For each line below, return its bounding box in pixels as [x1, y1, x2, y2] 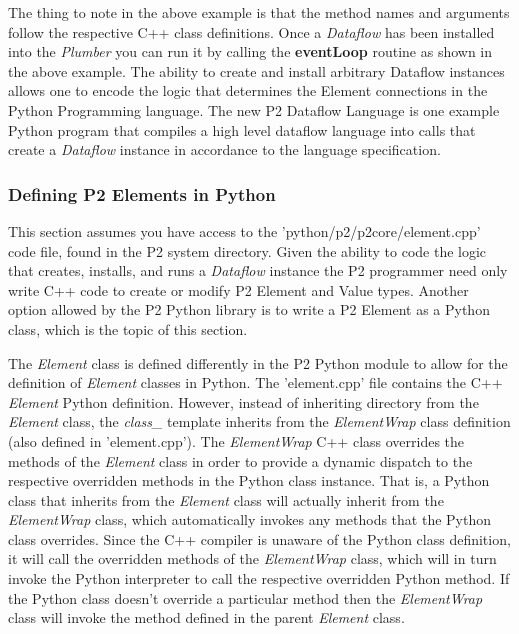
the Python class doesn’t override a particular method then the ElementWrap [8, 587, 483, 608]
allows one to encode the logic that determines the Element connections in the [8, 80, 488, 101]
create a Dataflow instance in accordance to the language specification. [8, 139, 441, 160]
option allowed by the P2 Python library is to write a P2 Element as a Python [8, 299, 490, 320]
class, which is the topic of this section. [8, 318, 248, 339]
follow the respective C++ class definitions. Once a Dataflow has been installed [8, 21, 495, 42]
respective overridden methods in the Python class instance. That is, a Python [8, 470, 490, 491]
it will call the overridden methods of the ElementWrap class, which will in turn [8, 548, 497, 569]
